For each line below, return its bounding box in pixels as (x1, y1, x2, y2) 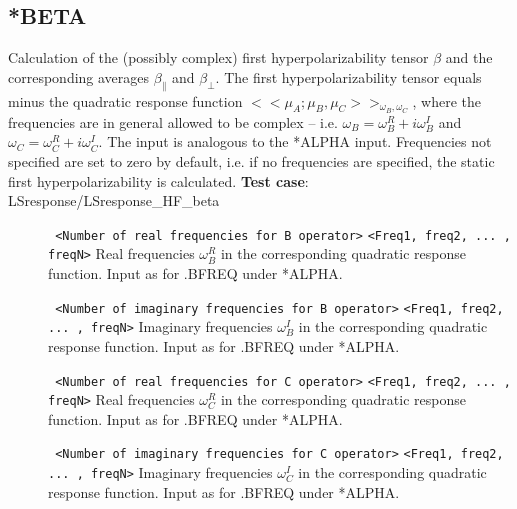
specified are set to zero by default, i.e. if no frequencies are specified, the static (8, 150, 495, 171)
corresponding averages (8, 66, 150, 87)
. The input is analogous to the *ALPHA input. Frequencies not (98, 131, 492, 152)
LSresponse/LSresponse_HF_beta (8, 190, 220, 211)
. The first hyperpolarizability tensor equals (215, 66, 482, 87)
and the (445, 47, 493, 68)
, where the (412, 90, 481, 111)
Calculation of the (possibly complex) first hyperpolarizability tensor (8, 47, 429, 68)
